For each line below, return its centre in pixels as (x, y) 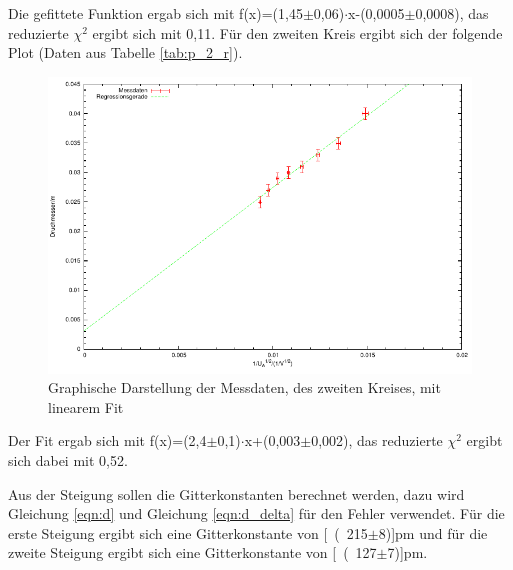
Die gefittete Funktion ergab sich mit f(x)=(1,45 (155, 13)
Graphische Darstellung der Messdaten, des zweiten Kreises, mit (244, 387)
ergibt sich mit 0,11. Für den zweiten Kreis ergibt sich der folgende (297, 32)
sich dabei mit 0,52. (68, 459)
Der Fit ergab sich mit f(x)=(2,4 (107, 440)
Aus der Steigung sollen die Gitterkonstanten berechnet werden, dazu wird (236, 493)
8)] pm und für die (433, 532)
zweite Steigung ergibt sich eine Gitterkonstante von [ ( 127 (192, 552)
